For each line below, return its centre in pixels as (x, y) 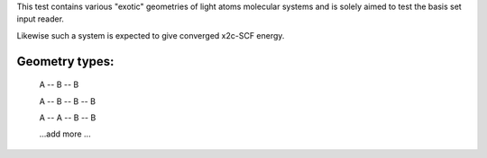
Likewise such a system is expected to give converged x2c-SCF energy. (151, 35)
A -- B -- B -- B (68, 101)
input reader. (41, 19)
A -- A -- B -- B (68, 118)
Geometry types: (65, 61)
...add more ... (65, 134)
